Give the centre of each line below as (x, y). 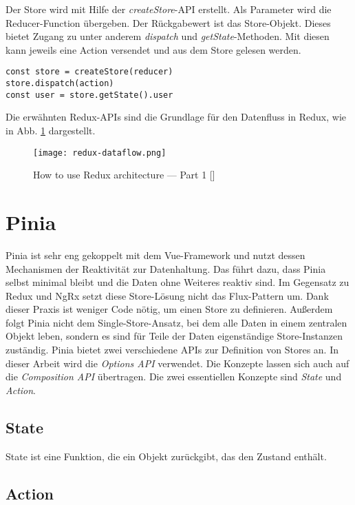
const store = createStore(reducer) (89, 72)
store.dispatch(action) (60, 84)
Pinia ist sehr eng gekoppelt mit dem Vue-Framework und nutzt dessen (155, 255)
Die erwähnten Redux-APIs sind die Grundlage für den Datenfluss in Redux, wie (176, 117)
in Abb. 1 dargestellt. (51, 130)
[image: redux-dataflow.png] (100, 153)
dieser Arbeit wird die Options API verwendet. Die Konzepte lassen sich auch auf (177, 363)
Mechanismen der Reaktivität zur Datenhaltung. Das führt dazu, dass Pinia (166, 268)
